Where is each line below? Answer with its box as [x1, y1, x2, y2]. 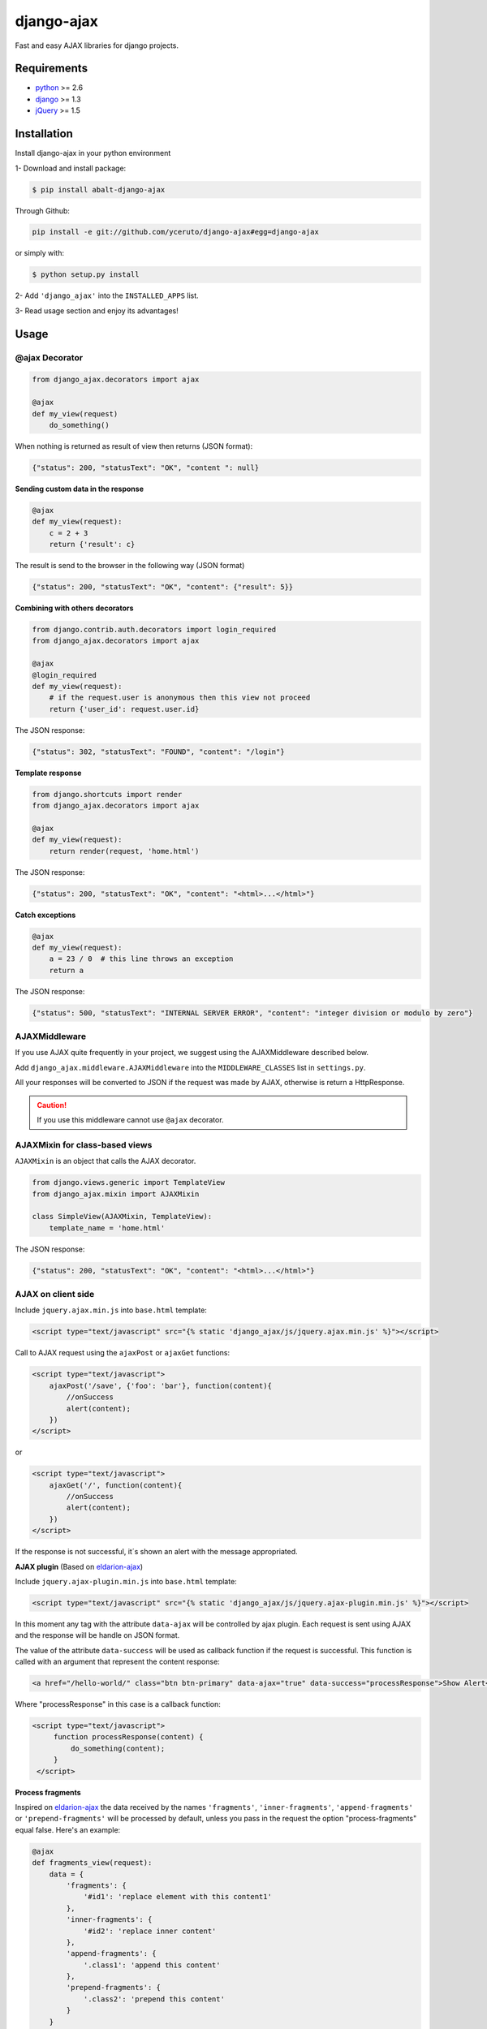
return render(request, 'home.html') [49, 846, 200, 855]
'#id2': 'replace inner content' [83, 1926, 217, 1936]
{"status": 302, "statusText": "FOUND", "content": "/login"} [32, 747, 285, 756]
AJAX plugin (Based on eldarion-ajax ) [15, 1562, 144, 1571]
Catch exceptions [15, 910, 76, 920]
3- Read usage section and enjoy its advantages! [15, 305, 179, 316]
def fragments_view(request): [32, 1859, 153, 1867]
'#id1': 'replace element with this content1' [83, 1892, 272, 1902]
